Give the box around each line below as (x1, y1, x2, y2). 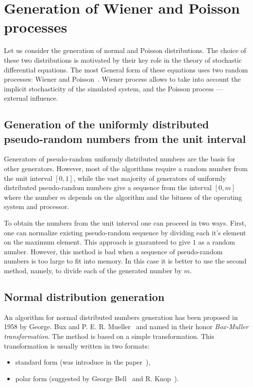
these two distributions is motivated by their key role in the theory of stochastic (4, 54, 242, 65)
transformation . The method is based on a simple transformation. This (4, 331, 215, 341)
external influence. (4, 93, 58, 103)
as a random (198, 237, 235, 247)
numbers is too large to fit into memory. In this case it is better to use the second (4, 256, 247, 266)
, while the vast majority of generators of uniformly (73, 173, 226, 183)
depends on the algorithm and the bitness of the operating (68, 192, 242, 202)
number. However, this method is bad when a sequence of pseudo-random (4, 246, 223, 256)
